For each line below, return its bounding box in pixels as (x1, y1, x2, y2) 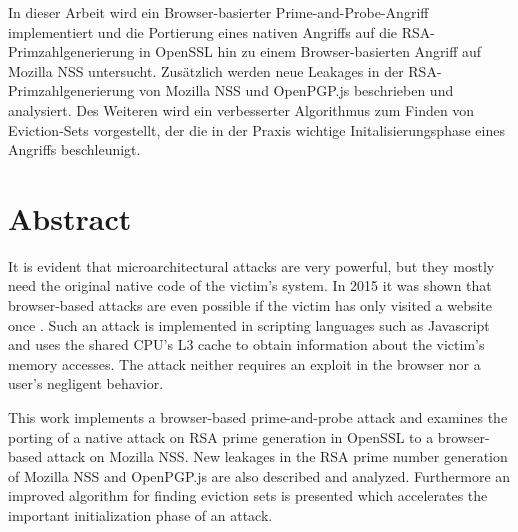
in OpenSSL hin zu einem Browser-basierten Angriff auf (139, 41, 482, 62)
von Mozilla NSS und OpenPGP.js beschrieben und (138, 80, 454, 101)
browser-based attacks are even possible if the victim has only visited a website (8, 295, 493, 316)
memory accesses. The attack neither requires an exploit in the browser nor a (8, 353, 481, 374)
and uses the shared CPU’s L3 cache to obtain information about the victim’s (8, 334, 485, 355)
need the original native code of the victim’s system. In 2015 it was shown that (8, 275, 492, 296)
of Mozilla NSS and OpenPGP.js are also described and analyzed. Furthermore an (8, 465, 511, 486)
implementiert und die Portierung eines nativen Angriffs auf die (8, 21, 398, 42)
